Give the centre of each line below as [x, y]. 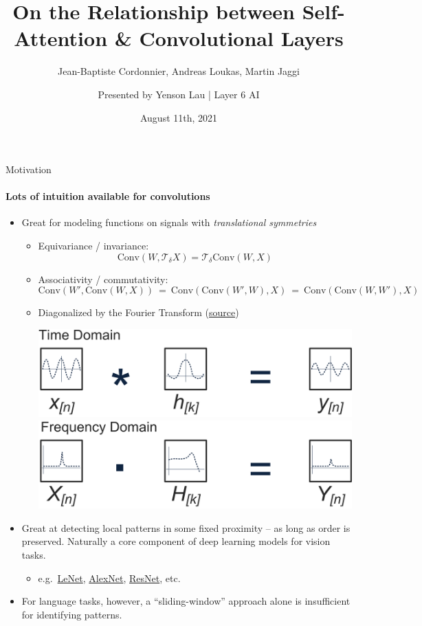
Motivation [29, 169]
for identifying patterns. [72, 614]
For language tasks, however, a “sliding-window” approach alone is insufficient [186, 601]
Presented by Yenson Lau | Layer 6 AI [179, 94]
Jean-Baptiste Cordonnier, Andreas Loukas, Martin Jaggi [179, 71]
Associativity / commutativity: [103, 279]
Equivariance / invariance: [93, 246]
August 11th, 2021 [179, 117]
